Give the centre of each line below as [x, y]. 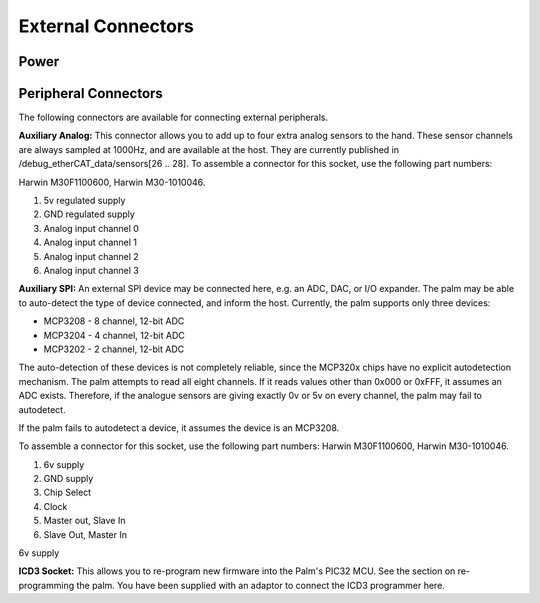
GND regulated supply [89, 214]
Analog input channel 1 [90, 242]
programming [46, 585]
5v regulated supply [84, 201]
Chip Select [67, 492]
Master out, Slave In [84, 521]
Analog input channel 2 [91, 256]
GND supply [68, 479]
